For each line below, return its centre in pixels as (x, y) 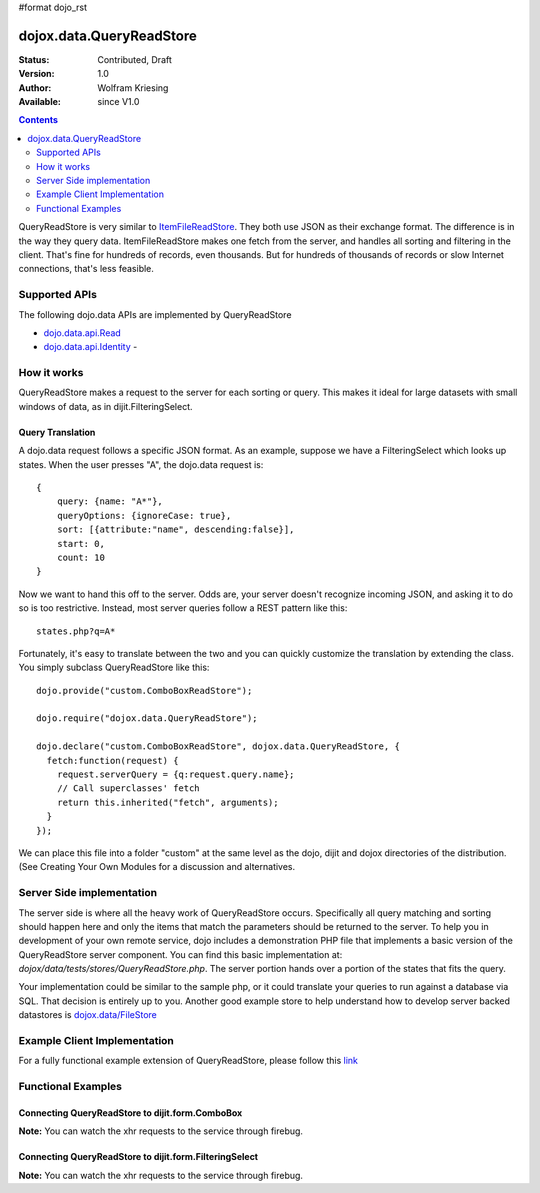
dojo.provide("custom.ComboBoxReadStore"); (144, 690)
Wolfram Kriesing (133, 87)
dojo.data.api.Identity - (90, 347)
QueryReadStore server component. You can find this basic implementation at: (180, 954)
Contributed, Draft (134, 59)
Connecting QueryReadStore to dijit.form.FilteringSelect (138, 1157)
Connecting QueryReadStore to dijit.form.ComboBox (130, 1112)
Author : (35, 87)
